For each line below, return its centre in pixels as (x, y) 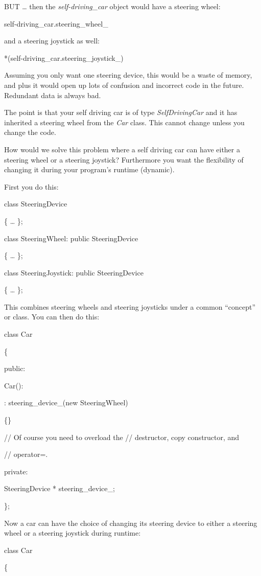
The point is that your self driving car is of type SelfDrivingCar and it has (121, 112)
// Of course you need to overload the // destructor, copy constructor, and (122, 437)
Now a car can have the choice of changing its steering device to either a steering (131, 523)
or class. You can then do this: (52, 317)
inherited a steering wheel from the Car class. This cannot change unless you (124, 122)
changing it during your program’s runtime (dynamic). (89, 169)
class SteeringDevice (36, 204)
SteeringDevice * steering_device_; (60, 488)
